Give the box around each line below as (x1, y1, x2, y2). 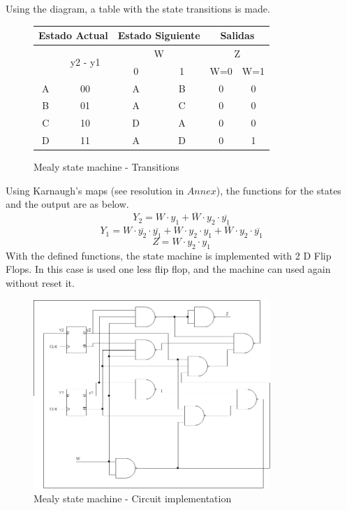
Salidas (220, 28, 255, 43)
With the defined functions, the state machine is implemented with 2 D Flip (6, 248, 332, 262)
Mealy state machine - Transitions (34, 160, 179, 174)
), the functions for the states (216, 183, 341, 197)
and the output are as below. (6, 197, 129, 211)
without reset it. (6, 276, 75, 290)
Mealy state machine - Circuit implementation (34, 491, 232, 506)
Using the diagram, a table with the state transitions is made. (6, 1, 270, 15)
